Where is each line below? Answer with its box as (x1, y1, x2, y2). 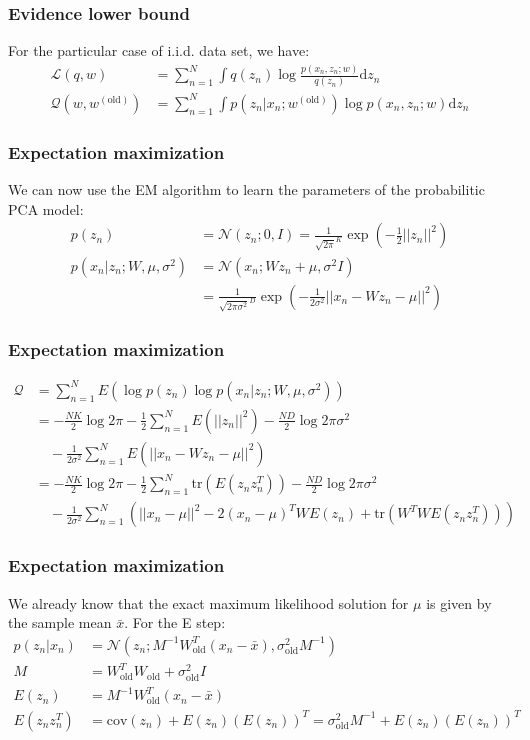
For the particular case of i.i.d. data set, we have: (8, 40, 310, 61)
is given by (426, 592, 492, 613)
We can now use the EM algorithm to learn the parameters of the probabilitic (8, 179, 485, 200)
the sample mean (8, 612, 112, 633)
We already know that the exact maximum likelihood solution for (8, 592, 409, 613)
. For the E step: (124, 612, 226, 633)
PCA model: (8, 198, 84, 219)
